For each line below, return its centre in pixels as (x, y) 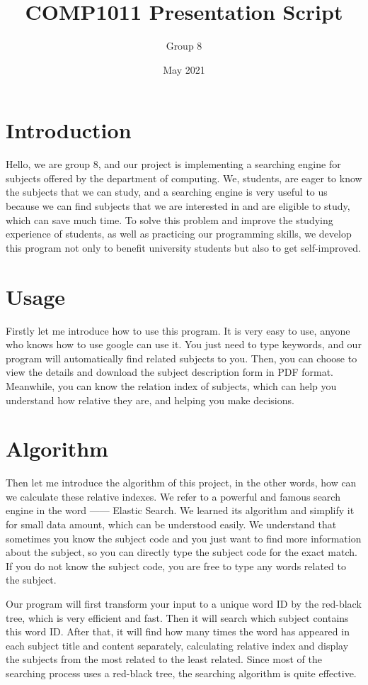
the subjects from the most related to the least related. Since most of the (164, 659)
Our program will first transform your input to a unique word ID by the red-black (184, 603)
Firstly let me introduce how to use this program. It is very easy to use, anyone (178, 330)
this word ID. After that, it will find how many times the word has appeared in (178, 631)
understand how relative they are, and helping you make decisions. (150, 400)
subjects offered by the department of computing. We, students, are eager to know (184, 178)
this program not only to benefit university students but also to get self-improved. (183, 247)
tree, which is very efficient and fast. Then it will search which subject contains (177, 617)
